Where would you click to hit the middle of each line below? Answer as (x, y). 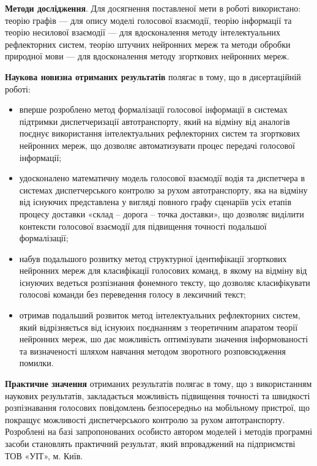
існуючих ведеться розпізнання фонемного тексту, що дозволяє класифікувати (165, 282)
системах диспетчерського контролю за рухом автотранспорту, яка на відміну (163, 190)
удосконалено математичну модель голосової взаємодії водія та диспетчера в (162, 178)
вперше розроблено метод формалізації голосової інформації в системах (153, 109)
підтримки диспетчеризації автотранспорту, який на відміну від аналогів (155, 121)
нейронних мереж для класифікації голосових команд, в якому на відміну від (163, 270)
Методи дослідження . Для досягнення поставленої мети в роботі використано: (153, 8)
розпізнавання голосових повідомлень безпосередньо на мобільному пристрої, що (157, 408)
